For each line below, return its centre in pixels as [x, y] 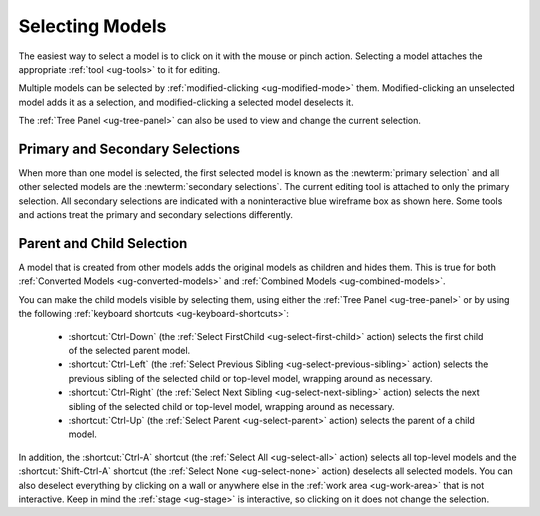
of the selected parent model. [129, 351]
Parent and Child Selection [103, 243]
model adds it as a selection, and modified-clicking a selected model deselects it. [186, 102]
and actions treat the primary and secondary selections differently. [156, 215]
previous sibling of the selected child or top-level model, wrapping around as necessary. [250, 378]
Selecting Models [92, 26]
